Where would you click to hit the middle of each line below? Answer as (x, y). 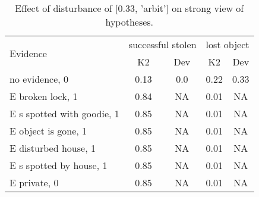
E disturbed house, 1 (53, 148)
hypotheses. (129, 22)
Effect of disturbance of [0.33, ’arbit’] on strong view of (129, 8)
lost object (228, 44)
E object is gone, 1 (48, 131)
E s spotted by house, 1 (59, 165)
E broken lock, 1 (44, 96)
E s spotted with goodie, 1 (64, 113)
